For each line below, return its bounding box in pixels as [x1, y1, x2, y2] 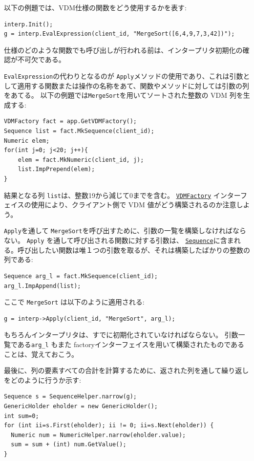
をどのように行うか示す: [4, 374, 81, 385]
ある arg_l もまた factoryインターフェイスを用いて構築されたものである [17, 339, 245, 349]
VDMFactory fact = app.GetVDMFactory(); [4, 118, 137, 125]
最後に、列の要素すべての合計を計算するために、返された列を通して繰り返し [4, 365, 249, 375]
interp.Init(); [4, 21, 53, 28]
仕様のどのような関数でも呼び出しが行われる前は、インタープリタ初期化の [4, 44, 243, 55]
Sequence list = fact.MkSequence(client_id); [4, 128, 154, 135]
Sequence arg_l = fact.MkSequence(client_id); [4, 272, 158, 280]
